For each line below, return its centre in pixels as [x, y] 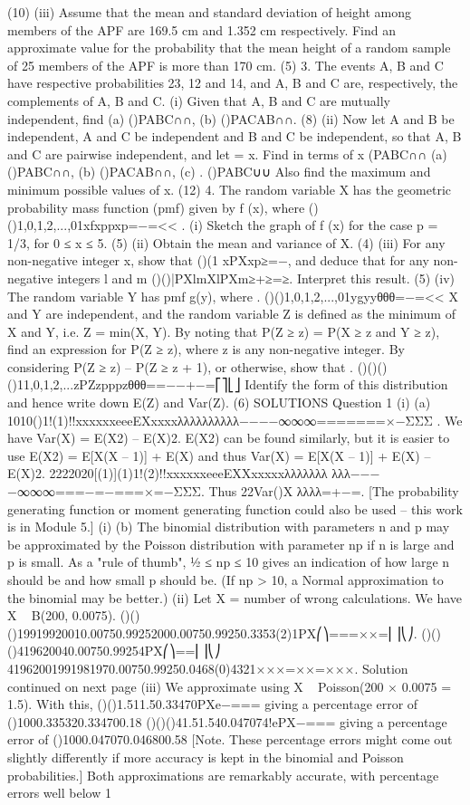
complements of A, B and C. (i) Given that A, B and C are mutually [199, 100]
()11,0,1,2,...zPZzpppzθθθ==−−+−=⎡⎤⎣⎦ [124, 384]
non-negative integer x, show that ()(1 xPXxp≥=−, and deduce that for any [218, 260]
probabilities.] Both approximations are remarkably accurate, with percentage [223, 775]
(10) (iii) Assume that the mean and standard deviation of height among [209, 12]
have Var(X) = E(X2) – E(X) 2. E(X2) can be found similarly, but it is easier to [229, 438]
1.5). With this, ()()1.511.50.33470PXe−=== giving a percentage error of [213, 704]
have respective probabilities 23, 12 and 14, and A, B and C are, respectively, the [233, 83]
